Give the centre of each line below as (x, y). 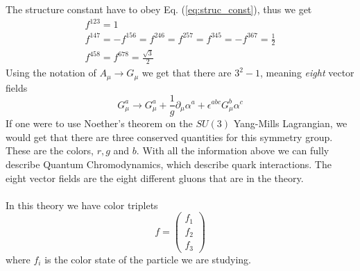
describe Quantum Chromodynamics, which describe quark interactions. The (169, 164)
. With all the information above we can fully (233, 150)
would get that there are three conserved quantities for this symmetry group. (169, 137)
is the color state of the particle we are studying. (148, 259)
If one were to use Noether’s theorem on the (99, 123)
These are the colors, (50, 150)
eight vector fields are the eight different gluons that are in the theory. (155, 178)
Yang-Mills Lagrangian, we (290, 123)
